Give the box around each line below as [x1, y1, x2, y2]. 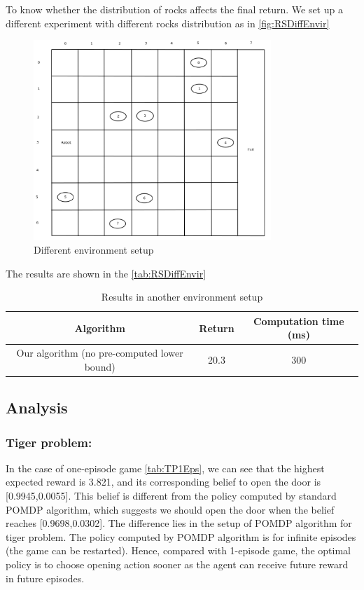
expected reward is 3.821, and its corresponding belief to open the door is [6, 474, 321, 489]
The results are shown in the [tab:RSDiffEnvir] [6, 266, 206, 280]
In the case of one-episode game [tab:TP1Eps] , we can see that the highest [6, 460, 325, 475]
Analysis [6, 397, 68, 418]
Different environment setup [34, 242, 154, 256]
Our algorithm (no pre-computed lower [16, 345, 183, 360]
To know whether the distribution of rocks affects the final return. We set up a [6, 2, 343, 16]
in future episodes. [6, 570, 85, 585]
